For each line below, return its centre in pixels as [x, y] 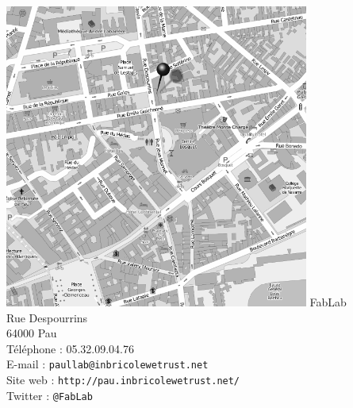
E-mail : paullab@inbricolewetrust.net [107, 364]
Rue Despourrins [47, 317]
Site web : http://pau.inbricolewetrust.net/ [123, 379]
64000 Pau [32, 333]
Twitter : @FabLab [50, 395]
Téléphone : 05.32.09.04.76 [70, 348]
